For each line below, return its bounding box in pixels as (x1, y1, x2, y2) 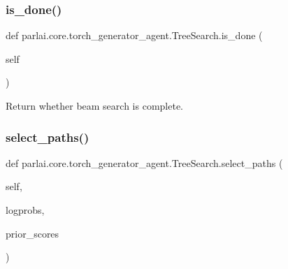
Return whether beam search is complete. (6, 99, 183, 112)
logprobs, (6, 203, 45, 217)
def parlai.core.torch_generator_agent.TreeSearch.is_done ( (6, 28, 263, 43)
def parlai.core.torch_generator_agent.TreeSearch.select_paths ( (6, 155, 283, 170)
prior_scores (6, 226, 59, 240)
